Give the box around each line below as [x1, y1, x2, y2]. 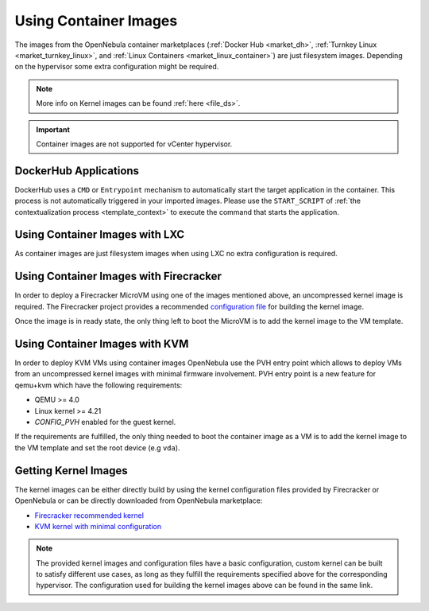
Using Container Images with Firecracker [14, 270, 222, 283]
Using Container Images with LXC [14, 228, 185, 242]
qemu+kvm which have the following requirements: [14, 380, 183, 390]
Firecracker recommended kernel [34, 510, 145, 520]
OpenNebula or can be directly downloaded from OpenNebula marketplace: [14, 496, 263, 505]
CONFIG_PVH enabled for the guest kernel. [34, 418, 176, 427]
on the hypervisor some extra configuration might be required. [14, 62, 219, 72]
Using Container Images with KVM [14, 337, 189, 350]
